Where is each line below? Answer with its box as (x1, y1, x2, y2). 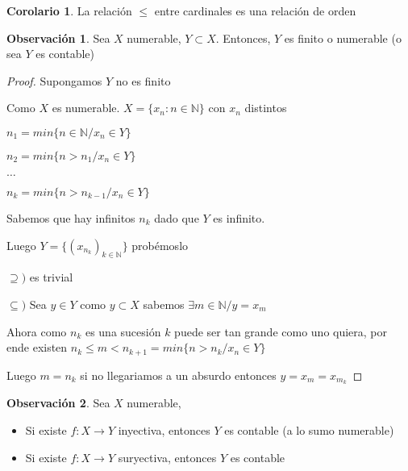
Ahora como (6, 323, 67, 340)
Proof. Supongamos (6, 72, 102, 89)
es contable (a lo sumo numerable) (224, 422, 394, 439)
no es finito (115, 72, 171, 89)
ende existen (6, 339, 68, 356)
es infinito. (213, 209, 265, 226)
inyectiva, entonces (118, 422, 210, 439)
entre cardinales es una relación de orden (154, 2, 356, 19)
